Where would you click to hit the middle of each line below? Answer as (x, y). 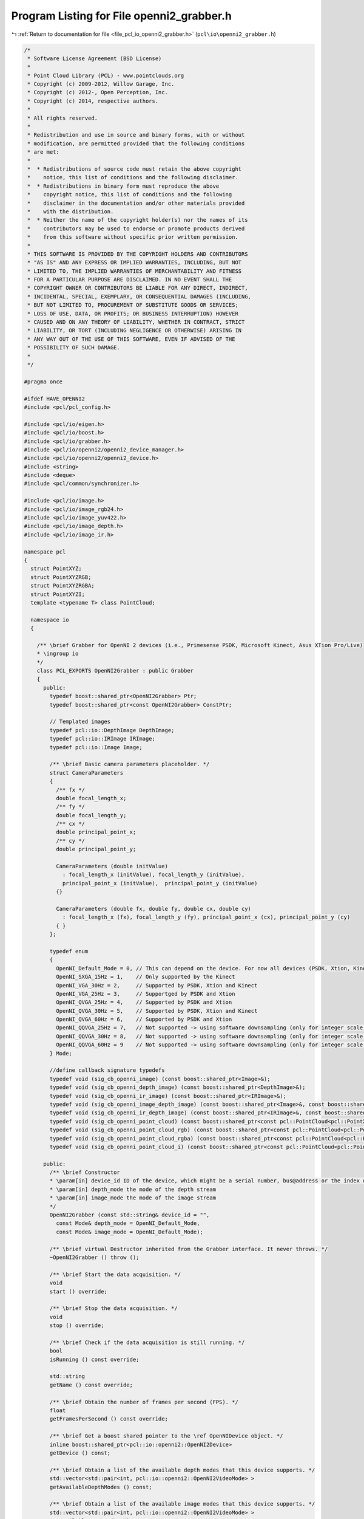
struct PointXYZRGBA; (63, 586)
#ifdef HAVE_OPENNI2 (54, 399)
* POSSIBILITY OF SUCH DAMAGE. (74, 348)
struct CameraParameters (86, 773)
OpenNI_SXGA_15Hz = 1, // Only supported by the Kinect (145, 977)
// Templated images (80, 722)
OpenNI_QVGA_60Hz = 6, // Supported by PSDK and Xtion (144, 1020)
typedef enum (69, 951)
